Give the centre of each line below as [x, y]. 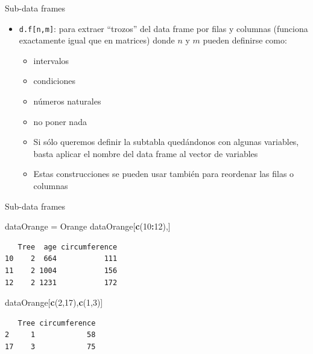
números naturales [67, 101]
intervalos [51, 60]
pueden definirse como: [245, 40]
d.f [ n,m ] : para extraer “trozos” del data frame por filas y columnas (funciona [163, 28]
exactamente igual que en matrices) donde [97, 40]
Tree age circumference [68, 247]
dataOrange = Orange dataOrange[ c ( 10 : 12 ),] [88, 226]
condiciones [54, 81]
